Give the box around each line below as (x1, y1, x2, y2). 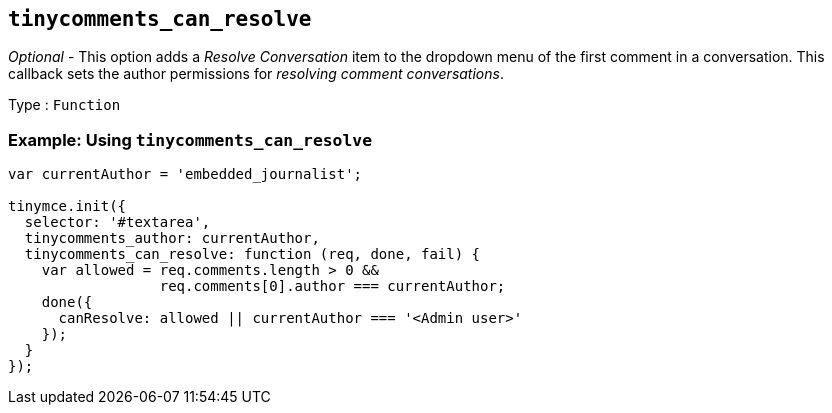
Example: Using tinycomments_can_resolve (8, 129, 373, 150)
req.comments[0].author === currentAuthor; (159, 278, 506, 295)
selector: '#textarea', (24, 214, 211, 231)
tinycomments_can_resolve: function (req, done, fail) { (24, 246, 481, 263)
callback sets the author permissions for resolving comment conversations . (8, 65, 504, 83)
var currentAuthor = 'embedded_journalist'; (8, 166, 363, 183)
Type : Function (8, 96, 121, 114)
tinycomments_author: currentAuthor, (24, 230, 320, 247)
